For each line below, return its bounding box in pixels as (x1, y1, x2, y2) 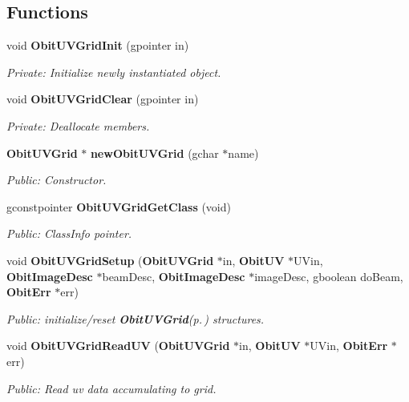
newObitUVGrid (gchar (90, 144, 219, 161)
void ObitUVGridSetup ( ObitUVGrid (6, 251, 214, 268)
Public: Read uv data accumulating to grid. (6, 380, 217, 396)
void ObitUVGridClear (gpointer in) (6, 90, 199, 107)
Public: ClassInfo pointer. (6, 225, 132, 242)
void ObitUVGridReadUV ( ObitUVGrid (6, 337, 230, 354)
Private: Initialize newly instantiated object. (6, 63, 221, 80)
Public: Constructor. (6, 171, 107, 188)
